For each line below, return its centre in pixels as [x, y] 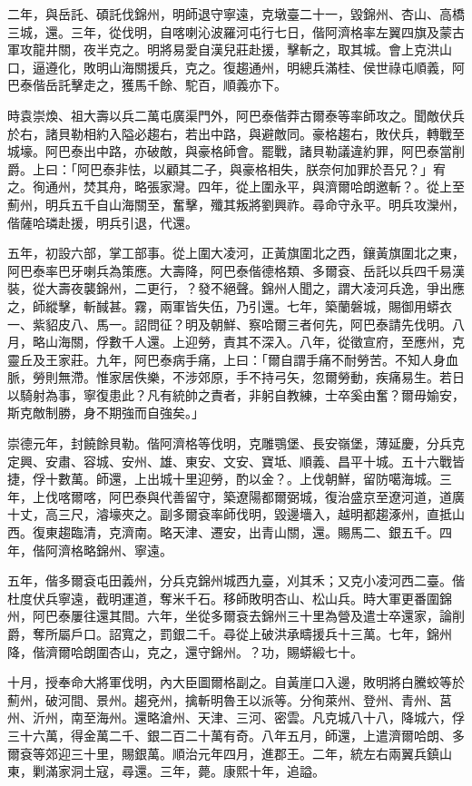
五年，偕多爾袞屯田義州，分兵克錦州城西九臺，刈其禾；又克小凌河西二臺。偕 [236, 580]
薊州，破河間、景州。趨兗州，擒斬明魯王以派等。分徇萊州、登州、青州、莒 [230, 699]
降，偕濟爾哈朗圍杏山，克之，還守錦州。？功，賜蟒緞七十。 [185, 651]
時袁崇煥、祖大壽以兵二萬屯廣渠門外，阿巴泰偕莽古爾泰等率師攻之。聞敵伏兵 [236, 115]
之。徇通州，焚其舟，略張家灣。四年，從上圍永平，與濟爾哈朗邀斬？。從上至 [236, 187]
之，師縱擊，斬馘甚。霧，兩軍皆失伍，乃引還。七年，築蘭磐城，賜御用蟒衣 [230, 305]
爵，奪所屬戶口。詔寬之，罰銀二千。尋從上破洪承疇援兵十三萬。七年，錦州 [230, 634]
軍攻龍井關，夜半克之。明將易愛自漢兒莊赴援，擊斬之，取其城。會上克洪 [223, 49]
